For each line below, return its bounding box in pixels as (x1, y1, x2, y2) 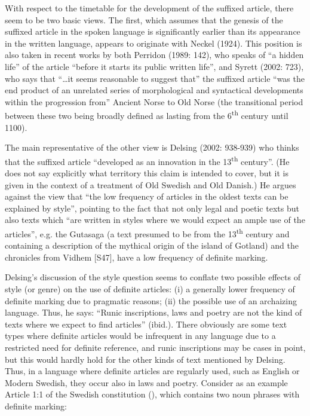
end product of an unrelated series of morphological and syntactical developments (5, 84, 303, 96)
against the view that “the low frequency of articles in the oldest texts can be (5, 190, 288, 203)
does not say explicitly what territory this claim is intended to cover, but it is (5, 167, 288, 179)
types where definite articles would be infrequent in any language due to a (5, 329, 276, 342)
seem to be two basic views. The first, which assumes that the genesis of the (5, 13, 283, 26)
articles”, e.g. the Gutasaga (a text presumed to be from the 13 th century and (5, 226, 290, 240)
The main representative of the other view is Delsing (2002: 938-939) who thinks (5, 141, 299, 154)
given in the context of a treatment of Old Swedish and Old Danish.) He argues (5, 178, 296, 191)
